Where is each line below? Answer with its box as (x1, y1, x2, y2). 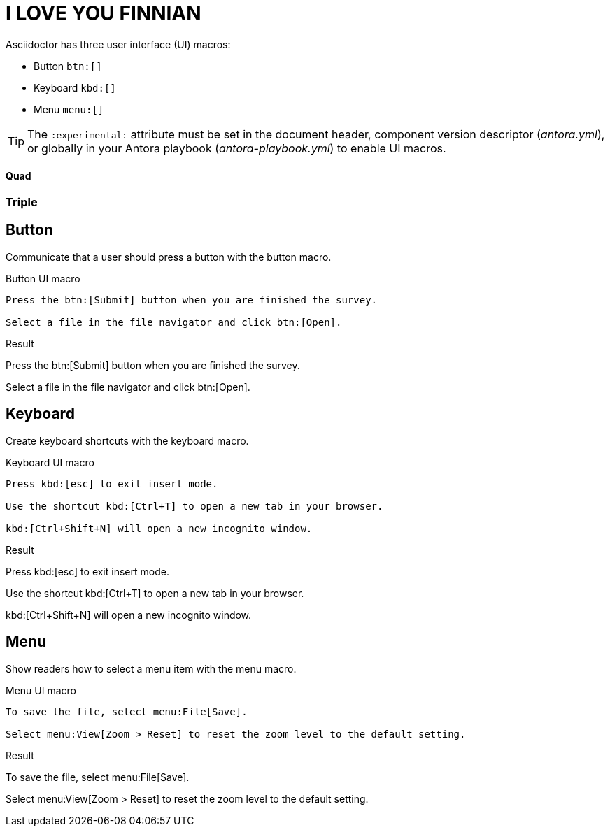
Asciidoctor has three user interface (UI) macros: (6, 38, 231, 50)
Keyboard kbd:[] (34, 81, 116, 94)
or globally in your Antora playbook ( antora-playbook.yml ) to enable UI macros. (27, 141, 446, 155)
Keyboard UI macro (6, 456, 94, 468)
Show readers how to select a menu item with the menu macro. (6, 662, 297, 675)
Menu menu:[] (34, 103, 104, 115)
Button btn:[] (34, 59, 102, 72)
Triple (6, 194, 38, 209)
